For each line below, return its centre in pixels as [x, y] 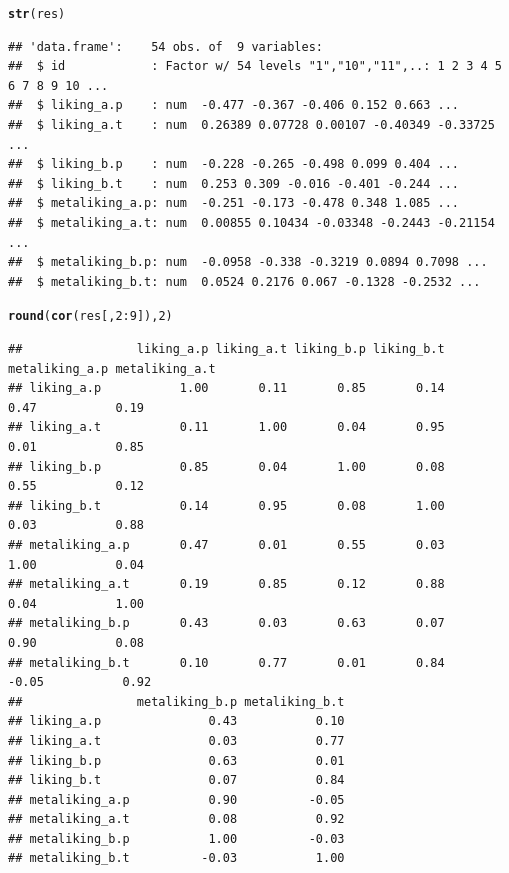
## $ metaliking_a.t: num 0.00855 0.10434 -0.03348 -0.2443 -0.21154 [251, 223]
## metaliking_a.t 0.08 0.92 [176, 819]
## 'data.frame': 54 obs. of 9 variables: [165, 46]
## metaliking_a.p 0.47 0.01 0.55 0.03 [226, 544]
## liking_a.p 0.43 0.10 [176, 721]
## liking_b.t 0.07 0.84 [176, 780]
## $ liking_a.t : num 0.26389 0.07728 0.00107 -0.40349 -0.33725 [251, 125]
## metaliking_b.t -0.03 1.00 [176, 858]
